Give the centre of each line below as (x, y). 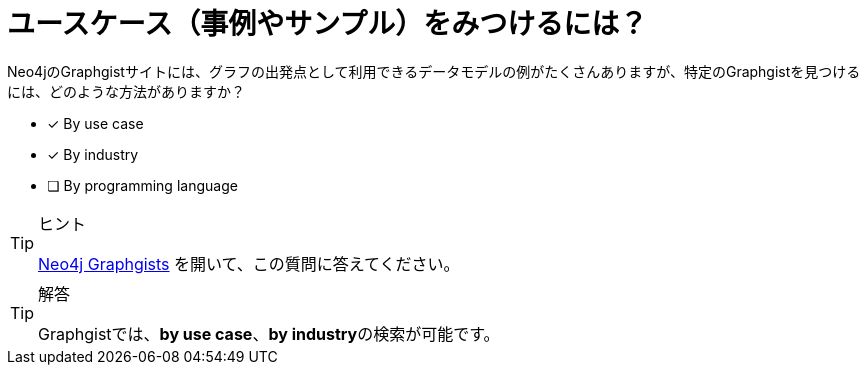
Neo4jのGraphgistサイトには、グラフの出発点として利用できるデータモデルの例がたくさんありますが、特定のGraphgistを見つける (434, 71)
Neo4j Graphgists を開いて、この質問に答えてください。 (249, 263)
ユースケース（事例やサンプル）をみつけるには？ (327, 24)
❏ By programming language (142, 185)
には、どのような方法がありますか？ (126, 91)
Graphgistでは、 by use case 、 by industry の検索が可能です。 (269, 333)
